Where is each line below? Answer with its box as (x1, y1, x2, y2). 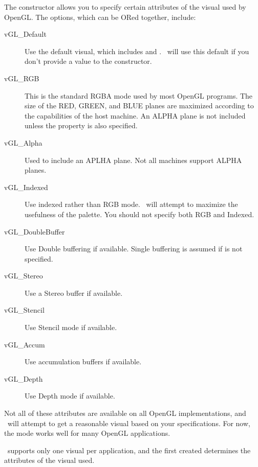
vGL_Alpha (4, 137, 42, 148)
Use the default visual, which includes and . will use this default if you (25, 45, 249, 56)
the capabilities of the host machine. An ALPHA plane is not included (25, 110, 246, 121)
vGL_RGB (4, 73, 39, 83)
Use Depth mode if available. (25, 390, 115, 401)
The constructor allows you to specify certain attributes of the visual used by (4, 2, 246, 12)
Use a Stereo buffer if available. (25, 287, 123, 298)
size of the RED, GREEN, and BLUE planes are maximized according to (25, 100, 254, 111)
